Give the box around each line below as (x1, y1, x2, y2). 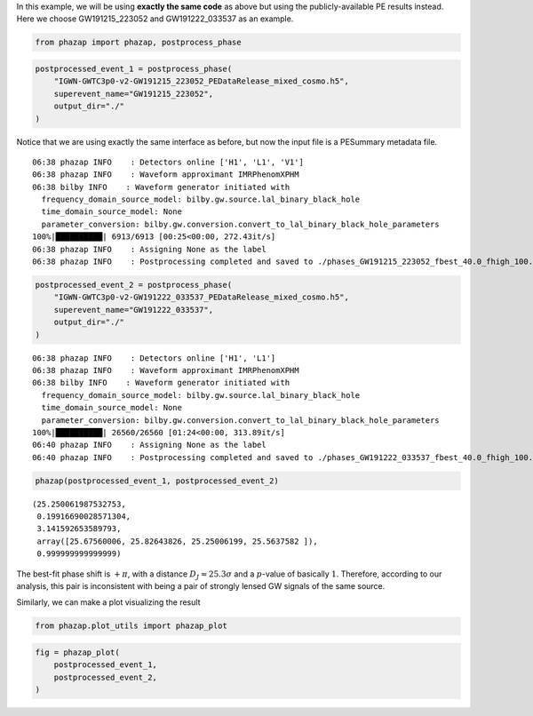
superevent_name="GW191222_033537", (53, 305, 213, 314)
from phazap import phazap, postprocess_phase (35, 37, 242, 48)
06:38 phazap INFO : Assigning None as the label (32, 244, 266, 254)
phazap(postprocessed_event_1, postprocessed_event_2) (35, 475, 279, 486)
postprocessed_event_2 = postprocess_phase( (35, 280, 233, 290)
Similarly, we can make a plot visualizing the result (16, 597, 201, 608)
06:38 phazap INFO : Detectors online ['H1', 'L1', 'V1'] (32, 156, 304, 167)
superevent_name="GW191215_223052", (53, 89, 213, 99)
